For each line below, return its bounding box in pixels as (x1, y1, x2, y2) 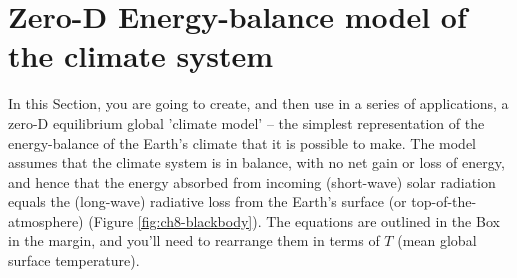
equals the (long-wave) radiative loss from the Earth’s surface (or (8, 191, 407, 212)
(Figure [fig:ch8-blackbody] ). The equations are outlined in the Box (88, 210, 500, 231)
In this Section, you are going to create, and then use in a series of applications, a (8, 93, 509, 114)
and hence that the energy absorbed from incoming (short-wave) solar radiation (8, 171, 496, 192)
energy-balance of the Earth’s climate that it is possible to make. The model (8, 132, 476, 153)
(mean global (397, 230, 477, 251)
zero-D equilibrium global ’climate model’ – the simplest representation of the (8, 112, 485, 133)
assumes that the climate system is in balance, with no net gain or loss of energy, (8, 152, 505, 173)
